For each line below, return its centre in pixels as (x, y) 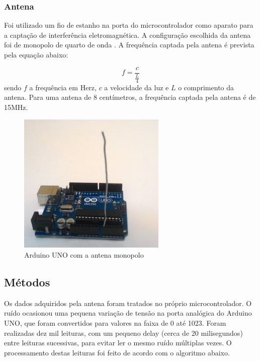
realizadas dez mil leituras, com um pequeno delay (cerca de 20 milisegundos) (123, 333)
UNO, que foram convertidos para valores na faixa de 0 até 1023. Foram (115, 322)
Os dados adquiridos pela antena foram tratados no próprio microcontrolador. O (128, 303)
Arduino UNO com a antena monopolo (84, 254)
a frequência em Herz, (63, 87)
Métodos (27, 282)
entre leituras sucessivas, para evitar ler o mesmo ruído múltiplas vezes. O (118, 343)
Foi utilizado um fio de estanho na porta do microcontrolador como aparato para (129, 25)
